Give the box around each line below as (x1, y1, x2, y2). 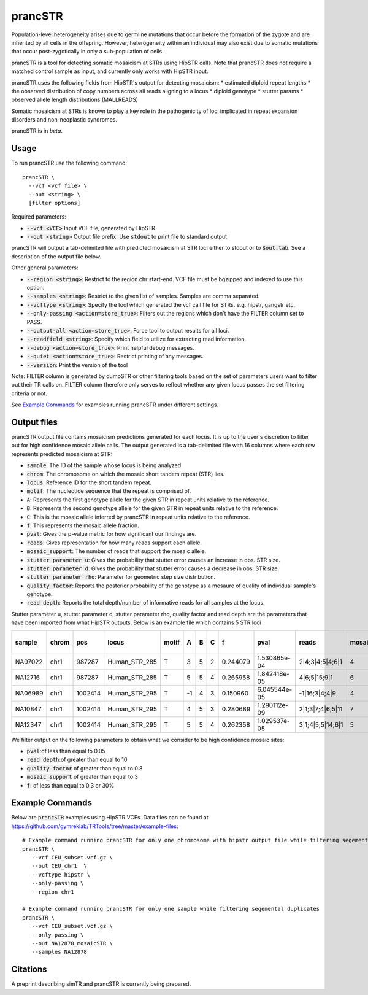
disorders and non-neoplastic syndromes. (11, 116, 118, 123)
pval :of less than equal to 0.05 (26, 748, 105, 755)
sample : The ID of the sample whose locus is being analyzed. (26, 462, 183, 469)
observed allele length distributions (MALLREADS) (11, 96, 138, 104)
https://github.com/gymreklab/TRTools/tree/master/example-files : (11, 823, 178, 830)
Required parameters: (11, 213, 67, 220)
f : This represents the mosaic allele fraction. (26, 522, 139, 529)
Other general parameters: (11, 264, 79, 271)
